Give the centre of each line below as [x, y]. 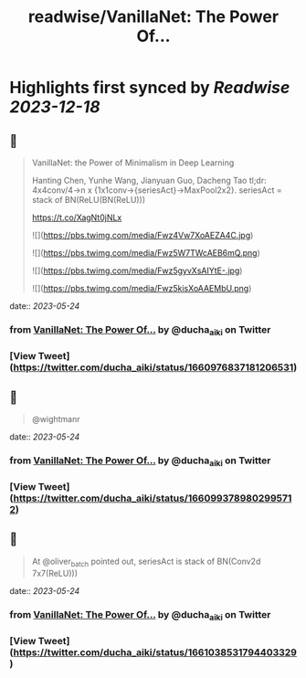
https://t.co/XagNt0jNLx [77, 217]
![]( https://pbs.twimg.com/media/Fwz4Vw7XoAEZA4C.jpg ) [142, 235]
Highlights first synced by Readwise [150, 88]
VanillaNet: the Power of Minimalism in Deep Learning [133, 163]
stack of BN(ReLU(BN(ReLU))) [89, 200]
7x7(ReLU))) [55, 573]
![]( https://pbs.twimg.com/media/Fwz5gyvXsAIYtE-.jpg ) [137, 270]
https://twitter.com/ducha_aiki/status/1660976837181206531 [153, 367]
